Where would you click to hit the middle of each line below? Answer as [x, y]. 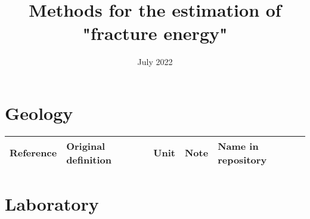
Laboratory [52, 204]
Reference [33, 153]
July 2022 [155, 62]
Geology [39, 112]
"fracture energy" [155, 33]
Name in [238, 146]
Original [86, 146]
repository [242, 159]
